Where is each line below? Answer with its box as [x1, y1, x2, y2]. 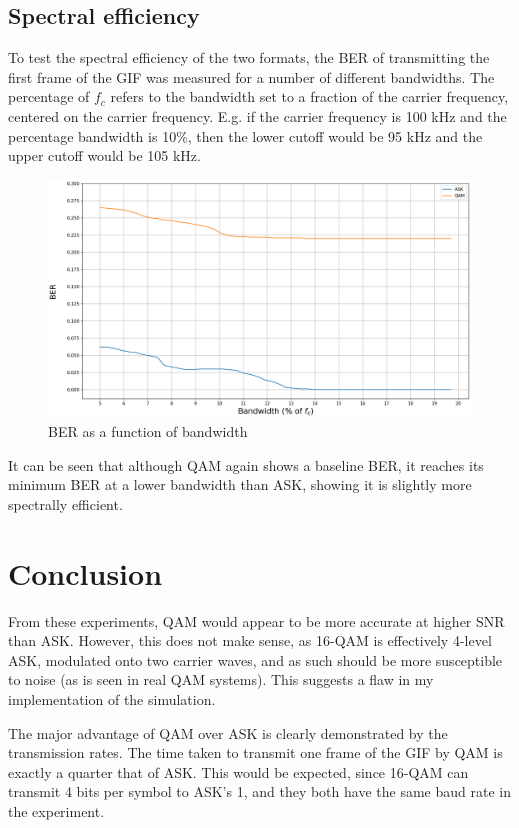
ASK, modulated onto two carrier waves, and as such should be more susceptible [8, 649, 503, 670]
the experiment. [8, 800, 105, 821]
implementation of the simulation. [8, 688, 216, 709]
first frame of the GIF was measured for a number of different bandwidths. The [8, 66, 495, 87]
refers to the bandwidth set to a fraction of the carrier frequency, [110, 86, 509, 107]
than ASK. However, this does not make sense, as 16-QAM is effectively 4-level [8, 630, 492, 651]
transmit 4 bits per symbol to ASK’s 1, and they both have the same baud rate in [8, 781, 511, 802]
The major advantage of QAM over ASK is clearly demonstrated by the [8, 722, 448, 743]
